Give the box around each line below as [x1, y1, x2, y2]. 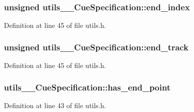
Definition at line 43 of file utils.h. [4, 100, 106, 110]
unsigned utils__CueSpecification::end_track [4, 41, 189, 53]
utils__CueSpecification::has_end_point [4, 81, 170, 93]
